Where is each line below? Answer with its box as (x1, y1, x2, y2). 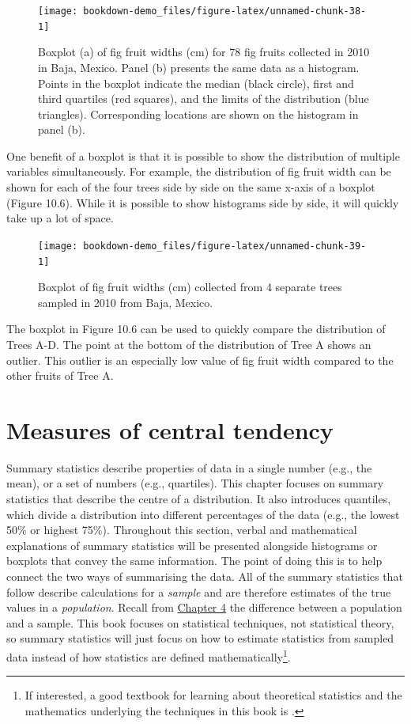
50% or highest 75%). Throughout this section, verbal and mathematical (6, 521, 357, 538)
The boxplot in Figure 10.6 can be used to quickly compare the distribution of (6, 320, 386, 337)
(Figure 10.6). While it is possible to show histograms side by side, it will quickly (6, 194, 399, 210)
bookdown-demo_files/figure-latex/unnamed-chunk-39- (83, 240, 367, 252)
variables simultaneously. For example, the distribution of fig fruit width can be (6, 163, 391, 180)
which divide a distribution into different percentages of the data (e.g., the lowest (6, 506, 400, 522)
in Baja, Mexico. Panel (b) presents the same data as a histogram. (38, 59, 360, 75)
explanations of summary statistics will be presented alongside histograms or (6, 536, 378, 553)
